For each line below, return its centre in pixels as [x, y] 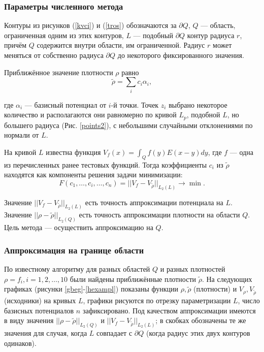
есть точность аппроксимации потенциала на [154, 202]
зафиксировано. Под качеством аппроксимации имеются [169, 310]
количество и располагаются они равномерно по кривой [90, 115]
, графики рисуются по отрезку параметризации [157, 300]
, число [249, 300]
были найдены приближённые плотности [133, 279]
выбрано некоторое [198, 104]
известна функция [73, 152]
